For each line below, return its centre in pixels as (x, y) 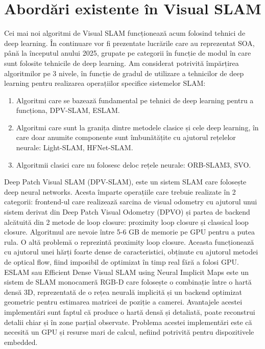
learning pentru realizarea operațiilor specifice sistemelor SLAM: (105, 83)
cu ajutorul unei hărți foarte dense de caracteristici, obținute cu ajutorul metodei (131, 252)
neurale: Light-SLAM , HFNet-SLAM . (75, 147)
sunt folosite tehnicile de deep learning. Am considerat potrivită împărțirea (122, 63)
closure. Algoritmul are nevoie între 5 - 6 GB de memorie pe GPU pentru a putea (129, 232)
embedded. (21, 342)
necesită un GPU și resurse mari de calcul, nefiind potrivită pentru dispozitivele (129, 332)
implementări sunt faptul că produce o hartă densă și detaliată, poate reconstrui (130, 311)
